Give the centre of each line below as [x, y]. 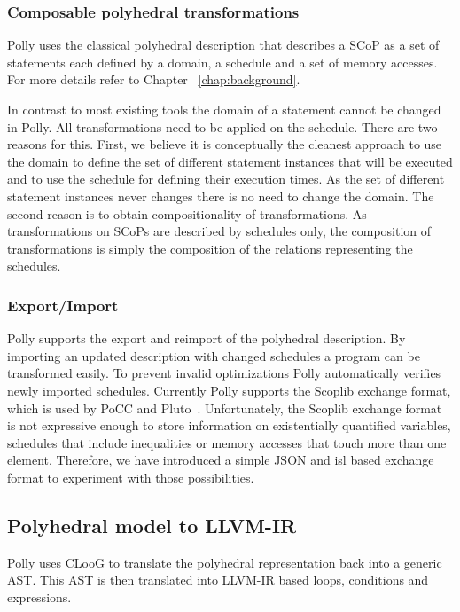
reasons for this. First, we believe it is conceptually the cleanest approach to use [225, 144]
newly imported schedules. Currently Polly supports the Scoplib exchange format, [229, 390]
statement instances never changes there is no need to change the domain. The [221, 196]
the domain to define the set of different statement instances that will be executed [230, 161]
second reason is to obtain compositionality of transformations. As [187, 213]
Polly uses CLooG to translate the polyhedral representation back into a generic [225, 562]
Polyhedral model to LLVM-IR [152, 525]
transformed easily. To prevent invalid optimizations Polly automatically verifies [224, 373]
